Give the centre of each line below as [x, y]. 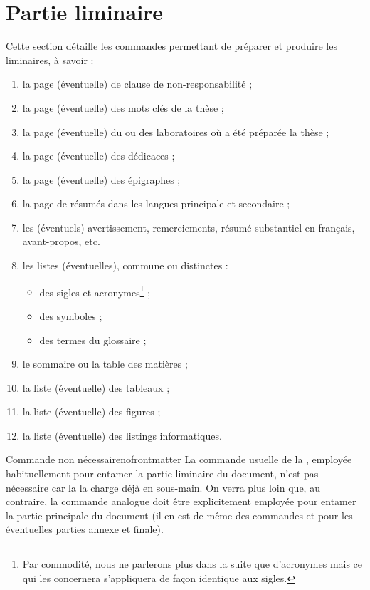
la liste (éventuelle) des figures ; [91, 412]
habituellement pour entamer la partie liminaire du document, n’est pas [162, 473]
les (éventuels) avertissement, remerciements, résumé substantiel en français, [189, 227]
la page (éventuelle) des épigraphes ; [101, 179]
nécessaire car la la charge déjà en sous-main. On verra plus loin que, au [163, 487]
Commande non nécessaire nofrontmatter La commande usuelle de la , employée [179, 459]
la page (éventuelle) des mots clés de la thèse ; [123, 107]
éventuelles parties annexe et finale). [85, 529]
